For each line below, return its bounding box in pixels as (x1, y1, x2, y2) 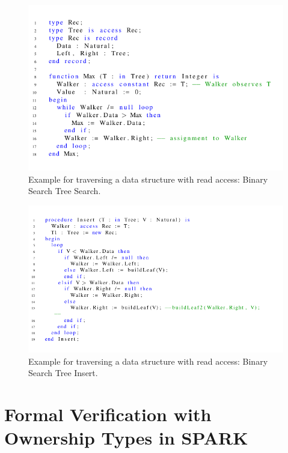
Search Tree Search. (28, 184, 101, 197)
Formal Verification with (4, 402, 212, 427)
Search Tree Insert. (28, 366, 98, 379)
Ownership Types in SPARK (4, 425, 248, 450)
